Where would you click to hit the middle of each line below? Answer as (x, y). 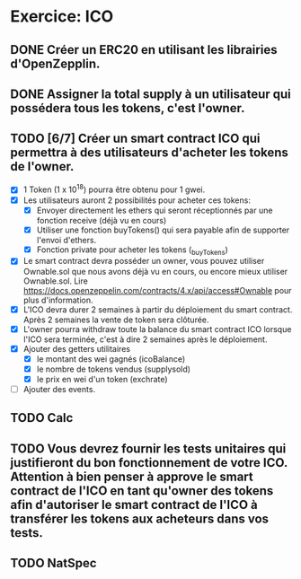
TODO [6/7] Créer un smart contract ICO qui (135, 139)
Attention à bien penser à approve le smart (132, 476)
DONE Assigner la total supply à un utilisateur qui (150, 94)
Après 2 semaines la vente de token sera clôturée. (116, 320)
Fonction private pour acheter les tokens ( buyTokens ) (132, 250)
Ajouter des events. (59, 389)
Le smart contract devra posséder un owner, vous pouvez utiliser (144, 261)
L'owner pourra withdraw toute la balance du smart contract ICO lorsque (157, 329)
